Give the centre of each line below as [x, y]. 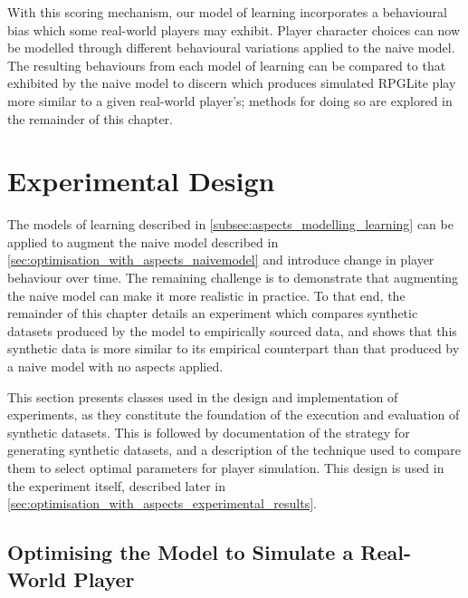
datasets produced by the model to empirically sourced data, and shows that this [232, 330]
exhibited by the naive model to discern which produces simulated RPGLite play [232, 83]
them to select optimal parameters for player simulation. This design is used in [226, 468]
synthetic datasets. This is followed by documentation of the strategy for [209, 432]
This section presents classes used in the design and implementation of [203, 396]
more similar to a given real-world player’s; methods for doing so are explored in [230, 100]
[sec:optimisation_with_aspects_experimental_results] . [162, 503]
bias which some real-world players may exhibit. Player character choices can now [234, 29]
